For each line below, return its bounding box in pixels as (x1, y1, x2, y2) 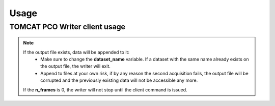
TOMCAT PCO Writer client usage (9, 22, 126, 31)
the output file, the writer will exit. (40, 63, 111, 69)
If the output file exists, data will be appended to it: (23, 49, 130, 55)
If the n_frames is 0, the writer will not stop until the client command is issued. (23, 86, 188, 93)
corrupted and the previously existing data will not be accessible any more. (40, 77, 198, 83)
